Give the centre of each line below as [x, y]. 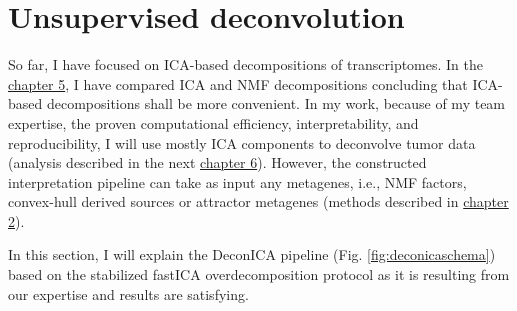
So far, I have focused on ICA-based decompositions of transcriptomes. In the [246, 64]
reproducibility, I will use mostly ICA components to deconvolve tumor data [242, 142]
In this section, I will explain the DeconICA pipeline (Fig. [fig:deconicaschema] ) [252, 254]
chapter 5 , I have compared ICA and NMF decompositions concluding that [238, 83]
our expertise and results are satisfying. [128, 293]
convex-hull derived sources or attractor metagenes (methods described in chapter [258, 201]
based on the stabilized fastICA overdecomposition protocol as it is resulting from [259, 274]
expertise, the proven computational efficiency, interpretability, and [213, 122]
